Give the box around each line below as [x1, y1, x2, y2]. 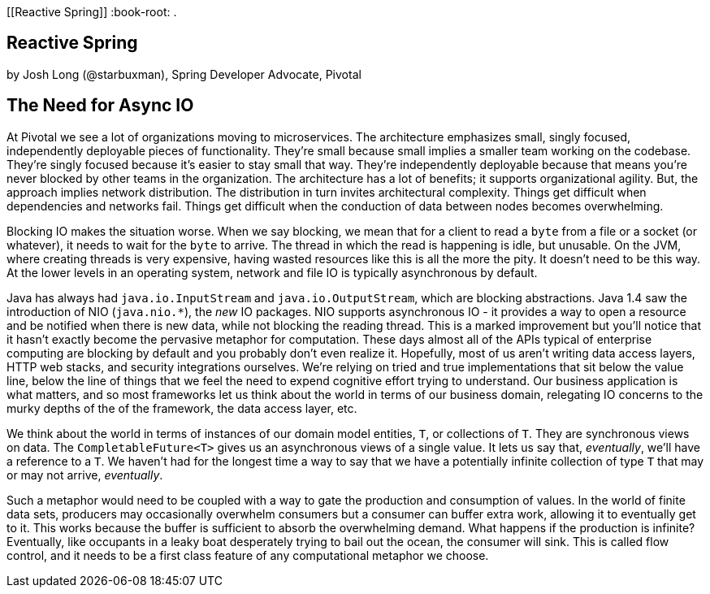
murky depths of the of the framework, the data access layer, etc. [6, 401, 357, 415]
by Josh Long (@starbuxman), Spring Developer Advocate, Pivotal [6, 67, 361, 81]
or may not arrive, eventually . [6, 467, 163, 482]
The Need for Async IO [6, 95, 194, 116]
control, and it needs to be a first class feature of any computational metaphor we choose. [6, 548, 489, 562]
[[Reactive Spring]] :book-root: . [6, 5, 177, 19]
